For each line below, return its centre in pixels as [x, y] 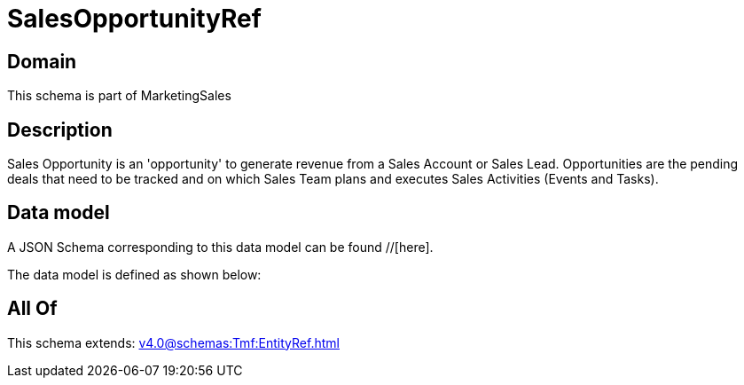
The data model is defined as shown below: [134, 274]
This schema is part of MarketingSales [119, 96]
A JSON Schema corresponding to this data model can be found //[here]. [220, 247]
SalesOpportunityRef [134, 19]
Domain [42, 61]
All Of [32, 309]
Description [60, 130]
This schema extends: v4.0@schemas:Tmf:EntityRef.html [173, 342]
